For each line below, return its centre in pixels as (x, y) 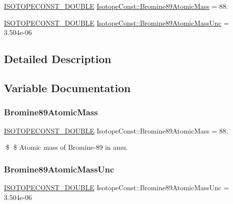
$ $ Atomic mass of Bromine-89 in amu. (67, 147)
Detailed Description (58, 59)
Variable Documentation (67, 87)
